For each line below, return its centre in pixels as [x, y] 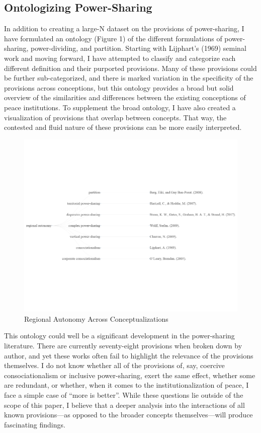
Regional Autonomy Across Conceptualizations [96, 318]
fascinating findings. [35, 424]
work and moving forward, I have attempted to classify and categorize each [120, 58]
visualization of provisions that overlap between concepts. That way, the [115, 117]
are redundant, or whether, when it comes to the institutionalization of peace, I [126, 385]
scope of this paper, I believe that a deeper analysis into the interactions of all [124, 405]
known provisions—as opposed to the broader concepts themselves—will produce [128, 415]
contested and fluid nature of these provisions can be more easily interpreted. [123, 127]
